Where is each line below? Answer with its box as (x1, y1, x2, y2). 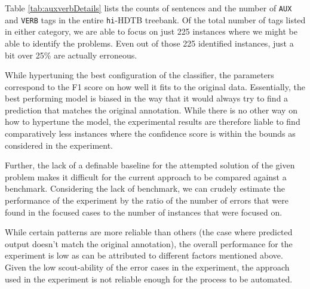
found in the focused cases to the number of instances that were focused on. (5, 205, 283, 218)
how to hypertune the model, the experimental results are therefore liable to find (5, 115, 300, 128)
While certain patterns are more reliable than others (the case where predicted (5, 226, 293, 238)
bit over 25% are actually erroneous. (5, 48, 137, 61)
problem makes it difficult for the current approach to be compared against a (5, 170, 287, 183)
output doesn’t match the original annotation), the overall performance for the (5, 237, 293, 250)
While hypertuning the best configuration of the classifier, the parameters (5, 69, 274, 81)
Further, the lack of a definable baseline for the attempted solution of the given (5, 159, 295, 171)
